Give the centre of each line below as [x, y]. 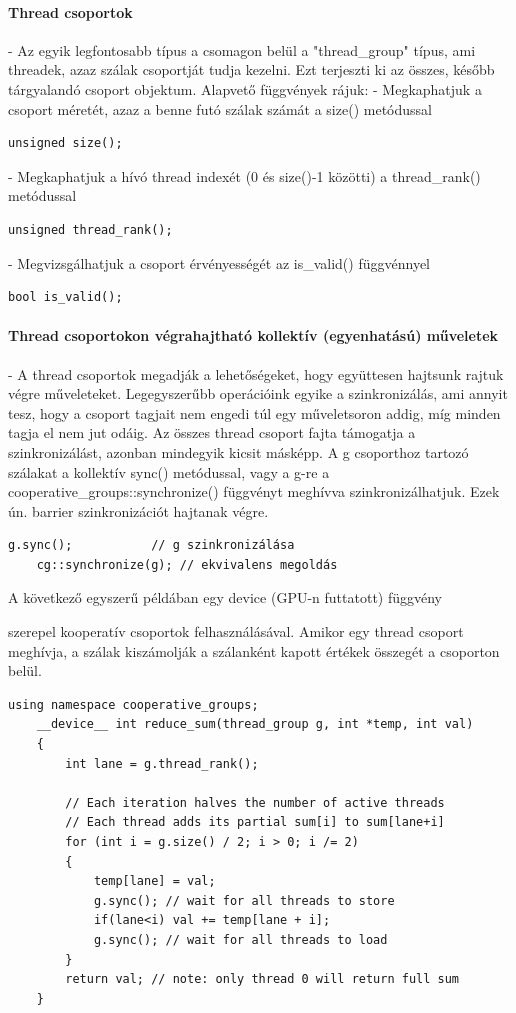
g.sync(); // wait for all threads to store [244, 900]
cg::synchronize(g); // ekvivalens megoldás [187, 564]
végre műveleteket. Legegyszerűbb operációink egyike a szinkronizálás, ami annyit [258, 393]
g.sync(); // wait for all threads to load [240, 939]
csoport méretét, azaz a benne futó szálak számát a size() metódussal [220, 108]
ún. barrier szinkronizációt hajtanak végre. [138, 510]
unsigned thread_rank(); [90, 229]
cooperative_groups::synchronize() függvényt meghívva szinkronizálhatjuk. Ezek [254, 491]
